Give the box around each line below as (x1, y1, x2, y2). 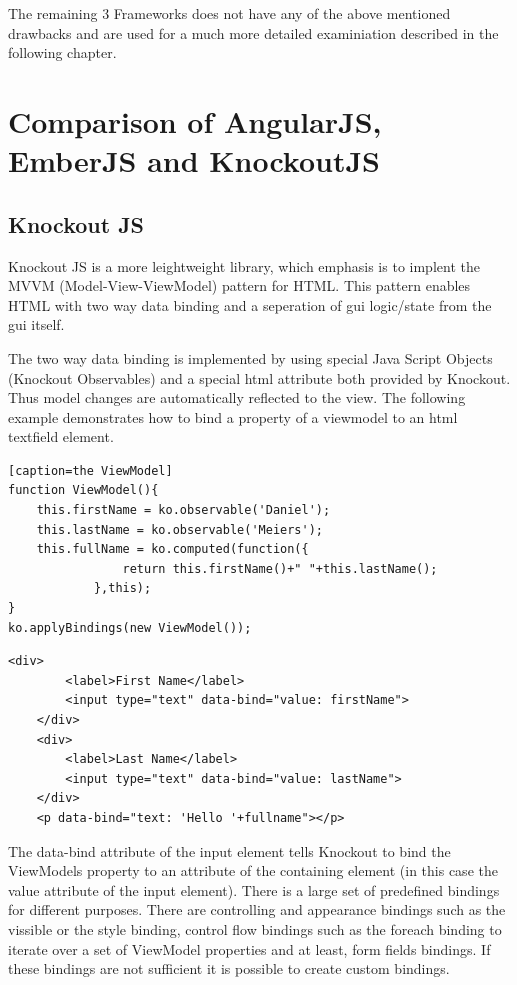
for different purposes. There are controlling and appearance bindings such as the (8, 899, 506, 920)
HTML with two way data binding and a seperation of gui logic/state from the (8, 294, 492, 315)
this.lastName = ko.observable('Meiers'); (36, 522, 323, 537)
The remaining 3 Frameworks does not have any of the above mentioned (8, 3, 451, 23)
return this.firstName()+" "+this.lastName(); (122, 561, 438, 576)
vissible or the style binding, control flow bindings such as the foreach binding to (8, 918, 502, 939)
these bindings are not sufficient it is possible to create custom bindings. (8, 958, 450, 979)
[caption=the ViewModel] (8, 463, 173, 478)
